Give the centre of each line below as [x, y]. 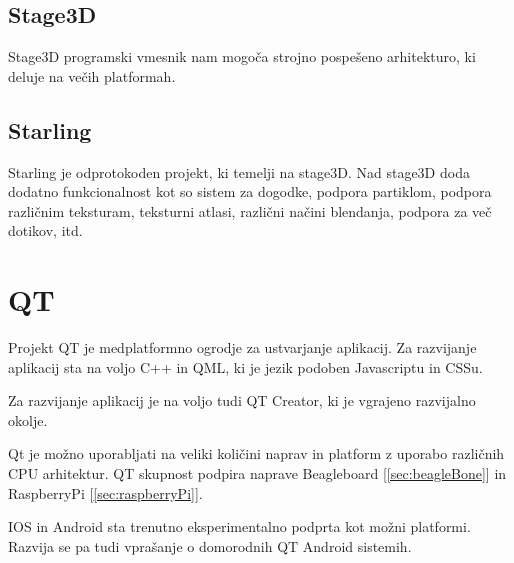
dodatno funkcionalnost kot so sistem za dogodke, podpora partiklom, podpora [250, 191]
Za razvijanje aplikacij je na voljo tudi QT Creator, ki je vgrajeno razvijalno [242, 400]
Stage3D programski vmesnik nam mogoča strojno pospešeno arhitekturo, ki [242, 56]
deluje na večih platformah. [92, 75]
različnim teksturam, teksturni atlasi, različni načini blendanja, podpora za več [250, 210]
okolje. [28, 419]
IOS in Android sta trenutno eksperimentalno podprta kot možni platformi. [239, 526]
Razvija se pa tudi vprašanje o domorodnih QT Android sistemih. [210, 545]
